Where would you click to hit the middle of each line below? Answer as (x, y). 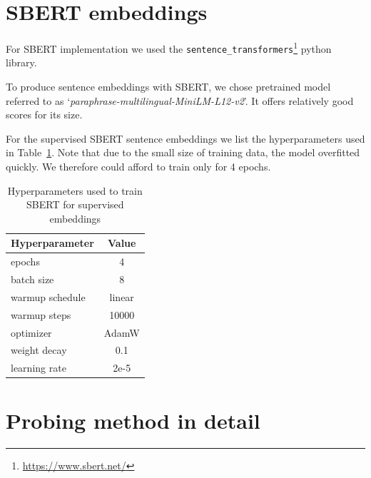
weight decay (39, 350)
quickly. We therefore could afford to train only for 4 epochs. (138, 166)
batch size (32, 279)
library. (21, 62)
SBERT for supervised (75, 204)
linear (122, 296)
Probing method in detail (133, 420)
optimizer (31, 332)
